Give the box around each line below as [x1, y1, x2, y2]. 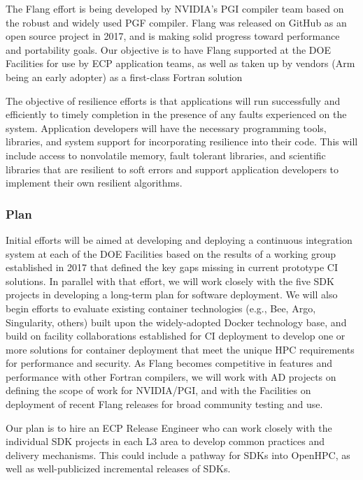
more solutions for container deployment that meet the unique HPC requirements [6, 342, 355, 356]
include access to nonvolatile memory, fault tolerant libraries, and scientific [6, 147, 326, 162]
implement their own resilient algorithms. [6, 175, 183, 190]
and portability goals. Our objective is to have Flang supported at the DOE [6, 42, 331, 57]
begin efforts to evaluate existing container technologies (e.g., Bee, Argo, [6, 300, 316, 315]
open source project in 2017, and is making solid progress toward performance [6, 29, 340, 43]
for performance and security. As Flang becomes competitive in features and [6, 356, 332, 370]
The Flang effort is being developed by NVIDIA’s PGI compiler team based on [6, 1, 344, 15]
